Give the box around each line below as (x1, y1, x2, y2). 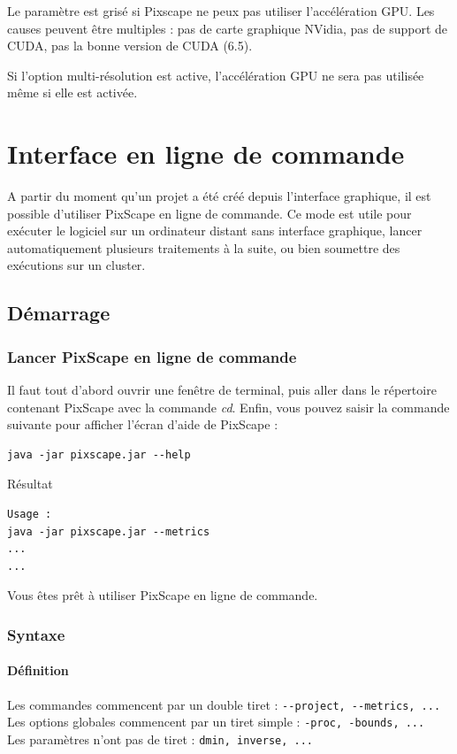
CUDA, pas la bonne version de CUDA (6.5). (7, 36, 253, 55)
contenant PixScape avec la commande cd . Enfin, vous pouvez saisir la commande (7, 397, 450, 416)
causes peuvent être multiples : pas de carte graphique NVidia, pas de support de (7, 19, 447, 37)
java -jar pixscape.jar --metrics (7, 525, 210, 538)
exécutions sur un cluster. (7, 256, 146, 274)
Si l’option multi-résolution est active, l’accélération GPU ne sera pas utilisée (7, 65, 424, 84)
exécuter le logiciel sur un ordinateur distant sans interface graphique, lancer (7, 221, 423, 240)
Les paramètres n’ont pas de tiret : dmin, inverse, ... (7, 729, 313, 748)
